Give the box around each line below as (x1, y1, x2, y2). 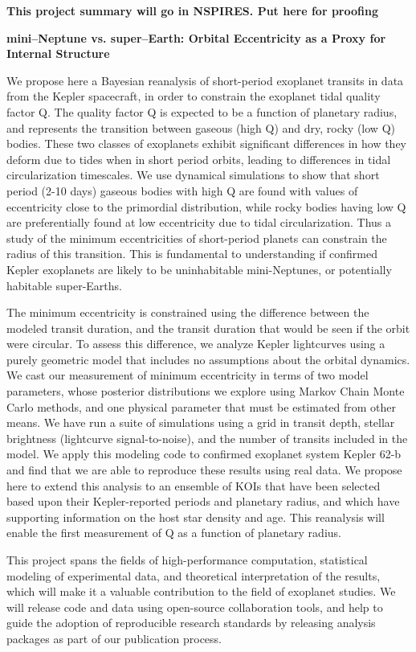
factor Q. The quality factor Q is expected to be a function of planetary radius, (6, 103, 398, 120)
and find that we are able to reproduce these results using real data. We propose (6, 461, 402, 478)
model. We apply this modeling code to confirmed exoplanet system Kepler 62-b (6, 445, 402, 462)
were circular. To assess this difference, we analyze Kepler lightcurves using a (6, 335, 385, 352)
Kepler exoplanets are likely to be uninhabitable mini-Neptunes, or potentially (6, 260, 392, 277)
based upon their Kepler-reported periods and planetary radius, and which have (6, 493, 400, 510)
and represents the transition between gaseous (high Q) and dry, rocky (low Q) (6, 119, 395, 136)
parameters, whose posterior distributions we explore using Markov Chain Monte (6, 383, 405, 400)
